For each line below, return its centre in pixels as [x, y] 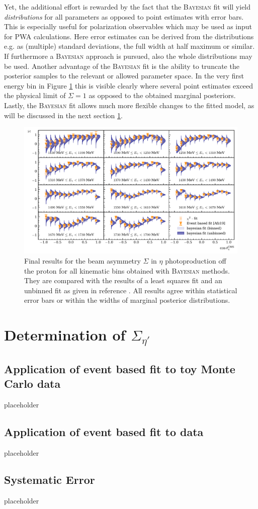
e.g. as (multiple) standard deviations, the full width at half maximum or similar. [130, 46]
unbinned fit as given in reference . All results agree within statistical [131, 290]
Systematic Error [50, 480]
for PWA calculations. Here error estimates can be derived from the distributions [129, 36]
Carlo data [32, 383]
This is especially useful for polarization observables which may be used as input [128, 26]
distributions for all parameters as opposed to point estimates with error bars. [124, 16]
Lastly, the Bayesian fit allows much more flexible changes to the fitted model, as [129, 105]
